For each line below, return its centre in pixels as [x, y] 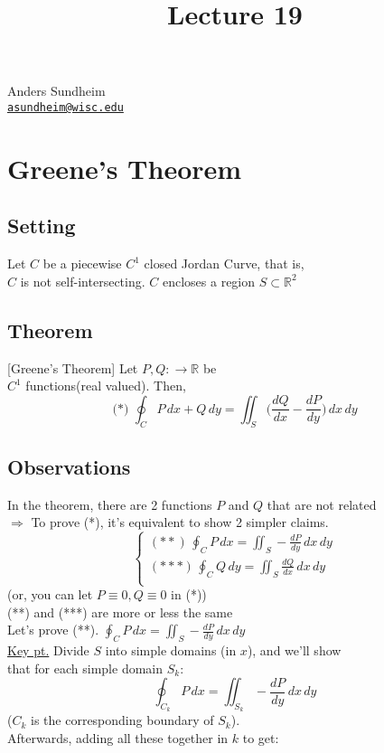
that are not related [322, 504]
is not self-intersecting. [83, 281]
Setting [42, 226]
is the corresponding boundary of [122, 720]
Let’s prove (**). [53, 630]
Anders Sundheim [56, 91]
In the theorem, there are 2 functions [110, 504]
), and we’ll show [294, 649]
